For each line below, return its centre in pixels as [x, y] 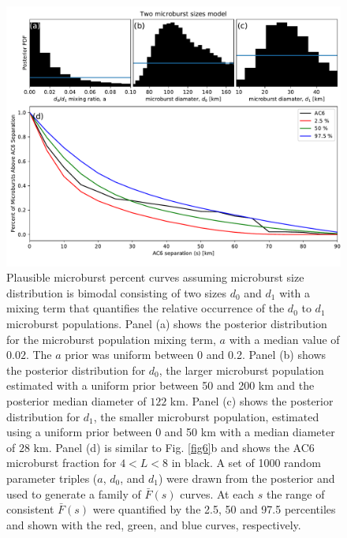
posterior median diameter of [76, 400]
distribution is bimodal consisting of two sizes [116, 292]
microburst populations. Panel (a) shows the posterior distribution [167, 323]
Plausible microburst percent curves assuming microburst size [155, 277]
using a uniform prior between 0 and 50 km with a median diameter [171, 432]
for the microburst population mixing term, [111, 339]
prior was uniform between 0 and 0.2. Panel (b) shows [196, 355]
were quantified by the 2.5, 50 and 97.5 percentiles [214, 509]
